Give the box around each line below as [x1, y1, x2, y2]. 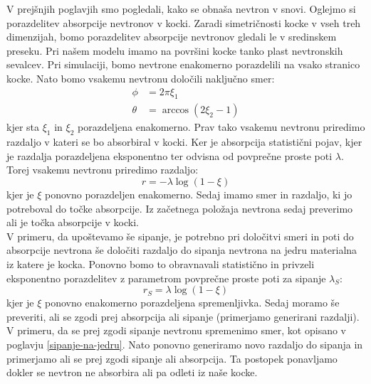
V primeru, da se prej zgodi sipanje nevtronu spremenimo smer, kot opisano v [6, 323, 347, 338]
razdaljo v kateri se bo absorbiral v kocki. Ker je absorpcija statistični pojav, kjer [6, 134, 362, 149]
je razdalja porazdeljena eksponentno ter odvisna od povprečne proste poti [6, 148, 333, 163]
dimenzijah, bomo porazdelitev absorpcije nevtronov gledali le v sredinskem [6, 29, 337, 44]
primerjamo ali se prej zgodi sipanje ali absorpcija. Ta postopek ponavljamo [6, 351, 338, 366]
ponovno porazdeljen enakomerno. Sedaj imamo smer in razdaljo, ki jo [45, 187, 352, 201]
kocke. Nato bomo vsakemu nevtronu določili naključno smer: [6, 70, 275, 85]
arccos [162, 105, 189, 116]
